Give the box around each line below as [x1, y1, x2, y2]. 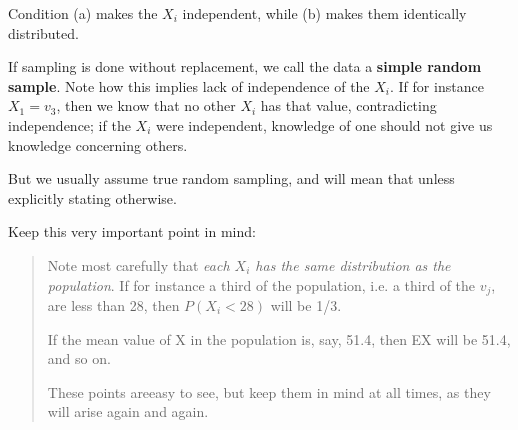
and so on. [47, 348, 111, 369]
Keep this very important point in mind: [8, 221, 256, 242]
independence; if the [8, 114, 131, 135]
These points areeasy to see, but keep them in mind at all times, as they [47, 381, 491, 402]
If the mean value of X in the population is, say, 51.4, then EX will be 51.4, [47, 328, 511, 349]
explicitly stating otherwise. [8, 187, 177, 208]
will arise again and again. [47, 401, 209, 422]
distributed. [8, 22, 79, 43]
